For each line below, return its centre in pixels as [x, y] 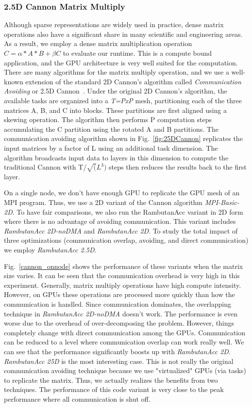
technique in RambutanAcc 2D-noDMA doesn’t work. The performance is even [121, 313]
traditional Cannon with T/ [45, 167]
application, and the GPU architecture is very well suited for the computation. [121, 62]
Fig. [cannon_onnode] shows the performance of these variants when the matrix [124, 266]
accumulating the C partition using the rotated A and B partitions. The [111, 129]
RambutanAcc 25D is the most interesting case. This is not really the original [119, 361]
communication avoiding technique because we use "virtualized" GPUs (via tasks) [125, 370]
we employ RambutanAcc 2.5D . [50, 250]
